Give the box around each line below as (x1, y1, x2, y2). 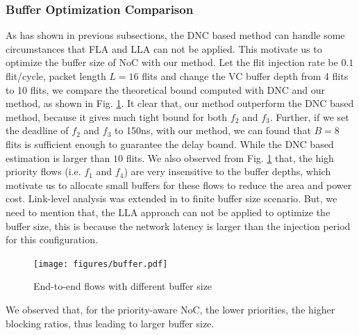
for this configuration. (6, 232, 98, 247)
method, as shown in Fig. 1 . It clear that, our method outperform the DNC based (6, 96, 354, 111)
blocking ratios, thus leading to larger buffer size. (6, 316, 215, 330)
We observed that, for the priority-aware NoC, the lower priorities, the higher (6, 302, 335, 316)
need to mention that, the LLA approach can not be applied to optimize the (6, 204, 331, 219)
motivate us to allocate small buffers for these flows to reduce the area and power (6, 177, 352, 192)
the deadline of (6, 123, 69, 138)
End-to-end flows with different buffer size (33, 279, 212, 293)
